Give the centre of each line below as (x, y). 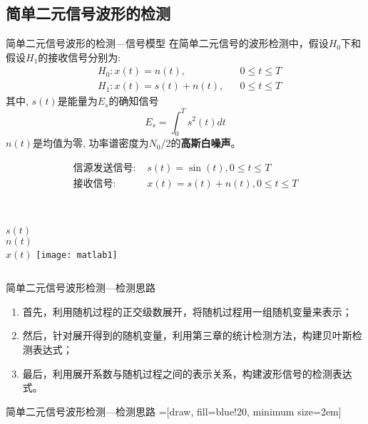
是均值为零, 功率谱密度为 (91, 143)
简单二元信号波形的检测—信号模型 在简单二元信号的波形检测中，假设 (167, 43)
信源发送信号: (104, 168)
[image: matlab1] (77, 255)
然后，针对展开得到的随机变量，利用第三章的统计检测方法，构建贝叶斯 (187, 335)
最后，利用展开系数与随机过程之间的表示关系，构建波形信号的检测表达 (187, 373)
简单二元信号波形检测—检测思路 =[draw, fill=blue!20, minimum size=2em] (174, 411)
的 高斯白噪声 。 (206, 143)
